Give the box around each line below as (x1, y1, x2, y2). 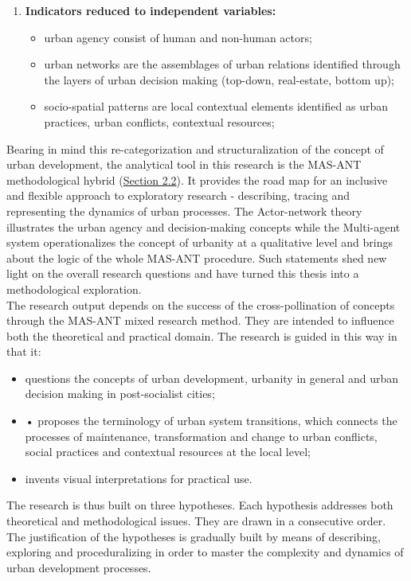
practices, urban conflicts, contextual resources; (44, 113, 275, 130)
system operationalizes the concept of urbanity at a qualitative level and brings (6, 234, 393, 251)
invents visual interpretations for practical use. (25, 470, 252, 486)
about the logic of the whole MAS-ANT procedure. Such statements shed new (6, 249, 387, 266)
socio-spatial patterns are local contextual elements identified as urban (44, 98, 388, 115)
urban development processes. (6, 559, 151, 575)
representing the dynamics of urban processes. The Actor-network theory (6, 202, 362, 219)
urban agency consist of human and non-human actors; (44, 29, 312, 45)
